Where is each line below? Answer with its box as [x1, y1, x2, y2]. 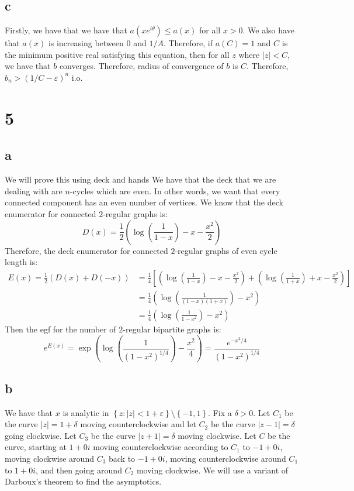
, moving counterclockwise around [165, 452, 286, 464]
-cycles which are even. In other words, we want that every [70, 184, 280, 197]
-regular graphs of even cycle [175, 244, 277, 256]
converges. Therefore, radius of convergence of [59, 60, 224, 72]
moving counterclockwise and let [80, 418, 196, 430]
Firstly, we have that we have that [5, 24, 127, 36]
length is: [5, 256, 38, 268]
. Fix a [208, 406, 232, 418]
